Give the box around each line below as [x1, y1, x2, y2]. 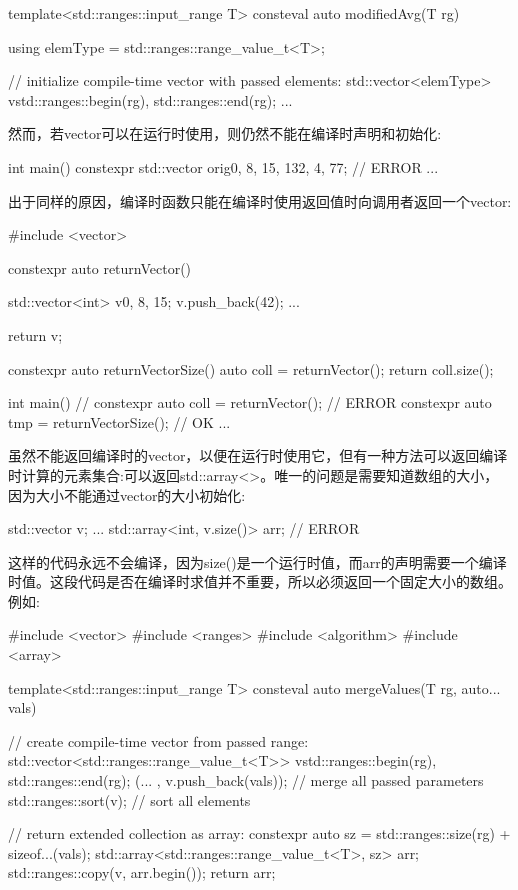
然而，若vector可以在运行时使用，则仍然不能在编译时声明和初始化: [8, 123, 442, 144]
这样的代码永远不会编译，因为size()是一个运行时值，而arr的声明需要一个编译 [8, 551, 507, 572]
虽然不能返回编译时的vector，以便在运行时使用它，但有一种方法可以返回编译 [8, 445, 508, 466]
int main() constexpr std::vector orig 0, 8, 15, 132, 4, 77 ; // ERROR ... [8, 156, 439, 177]
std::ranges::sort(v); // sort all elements [8, 789, 251, 810]
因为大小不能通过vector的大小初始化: [8, 484, 246, 505]
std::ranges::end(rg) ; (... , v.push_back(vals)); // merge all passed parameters [8, 770, 484, 791]
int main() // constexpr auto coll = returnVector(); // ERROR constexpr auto [8, 392, 492, 413]
